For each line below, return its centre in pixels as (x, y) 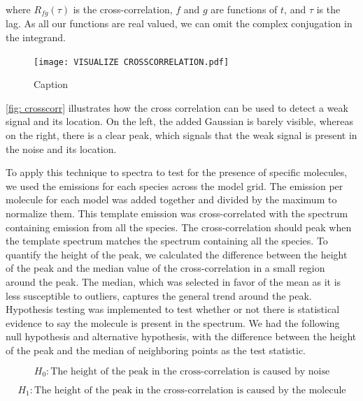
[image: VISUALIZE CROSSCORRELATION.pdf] (131, 62)
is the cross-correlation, (123, 9)
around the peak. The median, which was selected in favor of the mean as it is (173, 282)
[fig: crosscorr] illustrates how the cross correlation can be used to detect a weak (177, 107)
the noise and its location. (61, 148)
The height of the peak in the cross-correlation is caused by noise (190, 371)
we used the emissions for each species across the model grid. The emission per (175, 185)
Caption (51, 84)
